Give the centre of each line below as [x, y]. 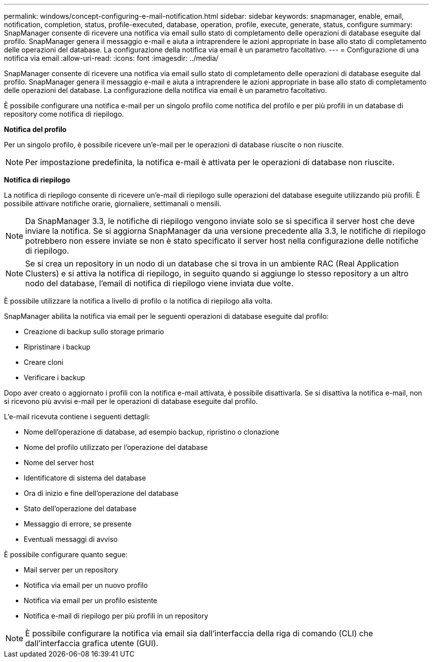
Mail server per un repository [71, 570]
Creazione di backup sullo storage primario [94, 331]
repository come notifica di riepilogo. [64, 114]
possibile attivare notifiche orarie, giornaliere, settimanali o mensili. [113, 203]
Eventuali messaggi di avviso [71, 539]
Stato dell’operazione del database [80, 508]
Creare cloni [44, 362]
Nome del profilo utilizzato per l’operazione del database [116, 447]
